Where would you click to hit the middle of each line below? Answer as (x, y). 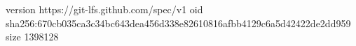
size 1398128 (32, 37)
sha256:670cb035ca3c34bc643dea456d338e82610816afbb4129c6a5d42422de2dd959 (178, 23)
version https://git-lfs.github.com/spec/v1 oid (104, 9)
